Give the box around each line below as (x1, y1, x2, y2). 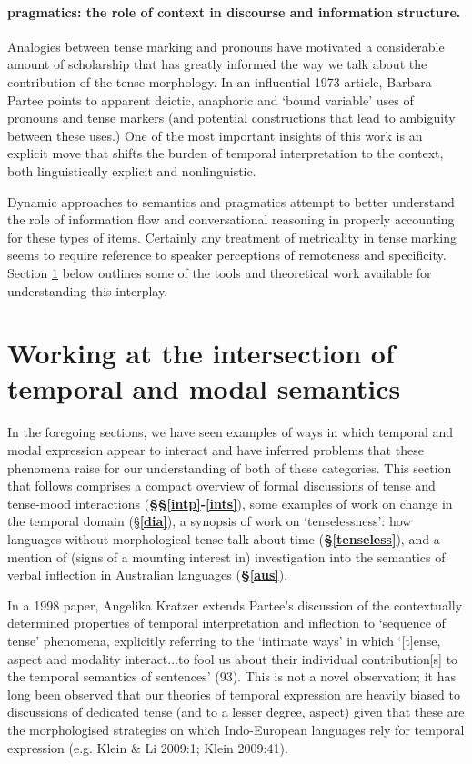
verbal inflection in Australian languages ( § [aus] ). (7, 565, 288, 584)
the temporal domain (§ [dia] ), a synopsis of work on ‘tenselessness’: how (7, 511, 412, 531)
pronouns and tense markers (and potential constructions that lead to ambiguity (7, 108, 456, 127)
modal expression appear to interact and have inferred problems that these (7, 441, 424, 460)
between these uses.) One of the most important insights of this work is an (7, 125, 423, 144)
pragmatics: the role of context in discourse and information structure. (7, 2, 461, 21)
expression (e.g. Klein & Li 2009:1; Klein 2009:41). (7, 738, 288, 757)
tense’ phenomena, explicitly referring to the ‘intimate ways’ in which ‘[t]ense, (7, 630, 441, 650)
